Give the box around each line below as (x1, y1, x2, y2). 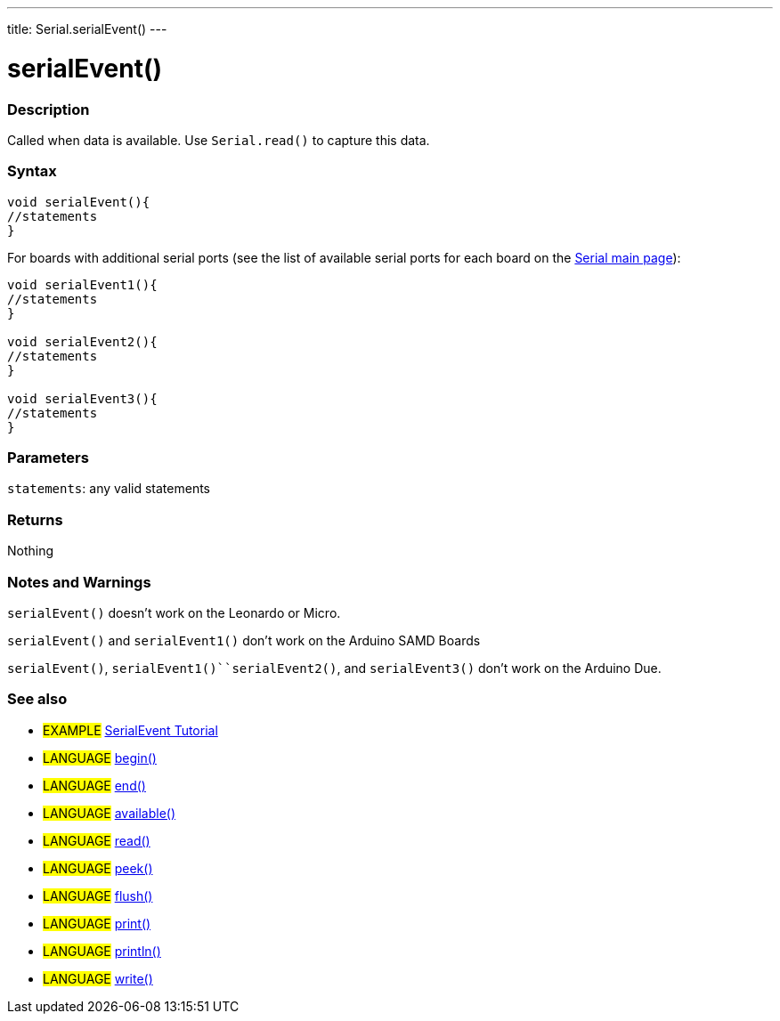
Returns (7, 510, 63, 529)
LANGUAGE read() (43, 832, 150, 848)
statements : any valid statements (7, 481, 210, 497)
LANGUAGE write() (43, 970, 153, 986)
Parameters (7, 449, 89, 466)
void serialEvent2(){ (7, 334, 158, 349)
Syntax (7, 162, 57, 181)
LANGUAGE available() (43, 805, 176, 821)
